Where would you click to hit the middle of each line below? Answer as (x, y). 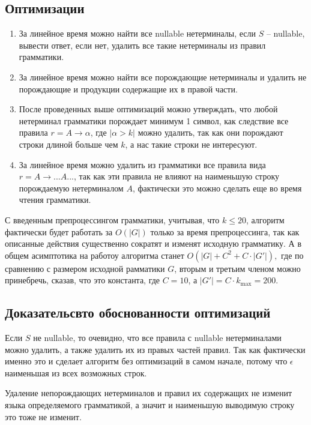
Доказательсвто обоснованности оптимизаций (138, 312)
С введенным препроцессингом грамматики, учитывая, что (112, 219)
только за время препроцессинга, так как (225, 231)
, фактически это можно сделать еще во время (217, 188)
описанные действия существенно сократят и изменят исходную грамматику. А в (153, 243)
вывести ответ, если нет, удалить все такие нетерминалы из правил (142, 45)
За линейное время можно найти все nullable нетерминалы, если (137, 33)
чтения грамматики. (55, 200)
